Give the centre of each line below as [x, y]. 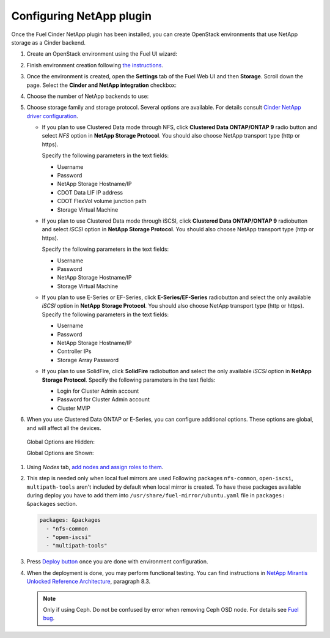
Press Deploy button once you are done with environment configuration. [117, 562]
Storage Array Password [88, 360]
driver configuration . [53, 116]
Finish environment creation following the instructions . [95, 65]
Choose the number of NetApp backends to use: [88, 96]
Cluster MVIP [74, 408]
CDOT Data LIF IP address [90, 192]
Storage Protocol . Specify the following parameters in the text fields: [129, 380]
